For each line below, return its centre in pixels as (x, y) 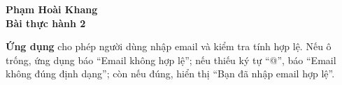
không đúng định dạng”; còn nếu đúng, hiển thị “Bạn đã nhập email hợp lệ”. (170, 74)
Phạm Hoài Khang (52, 9)
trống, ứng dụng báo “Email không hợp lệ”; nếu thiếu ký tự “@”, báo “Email (171, 60)
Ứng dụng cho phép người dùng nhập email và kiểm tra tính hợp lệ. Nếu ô (169, 46)
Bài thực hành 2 (46, 23)
